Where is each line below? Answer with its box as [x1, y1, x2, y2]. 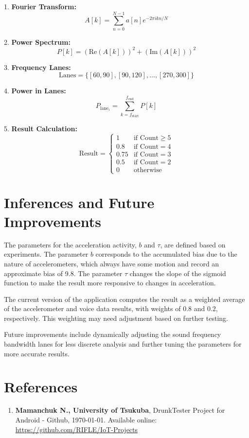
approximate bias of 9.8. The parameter [4, 268, 123, 278]
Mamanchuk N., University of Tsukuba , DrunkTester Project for [15, 405, 225, 415]
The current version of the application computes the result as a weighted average [4, 294, 245, 304]
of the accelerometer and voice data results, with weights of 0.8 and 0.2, [4, 303, 218, 314]
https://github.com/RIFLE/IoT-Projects [15, 424, 138, 434]
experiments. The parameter [4, 249, 89, 259]
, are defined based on [160, 239, 226, 249]
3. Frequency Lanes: [4, 62, 71, 72]
